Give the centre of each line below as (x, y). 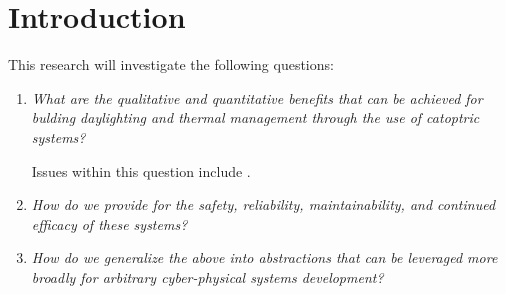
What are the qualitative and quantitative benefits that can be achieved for (257, 97)
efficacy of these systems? (109, 223)
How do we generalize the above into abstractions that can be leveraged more (264, 257)
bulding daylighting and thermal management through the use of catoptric (255, 117)
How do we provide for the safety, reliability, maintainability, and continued (263, 204)
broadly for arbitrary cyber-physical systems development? (207, 276)
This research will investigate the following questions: (171, 64)
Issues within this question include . (141, 170)
